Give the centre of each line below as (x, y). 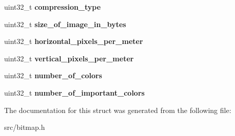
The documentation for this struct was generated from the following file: (118, 110)
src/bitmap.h (25, 127)
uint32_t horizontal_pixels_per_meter (74, 41)
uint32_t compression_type (53, 7)
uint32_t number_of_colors (53, 75)
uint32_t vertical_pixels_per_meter (69, 58)
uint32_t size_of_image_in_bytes (65, 24)
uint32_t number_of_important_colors (74, 92)
